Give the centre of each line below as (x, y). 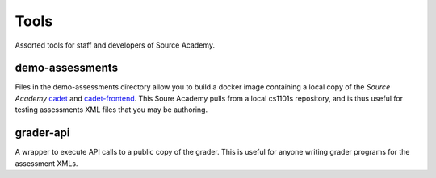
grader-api (42, 133)
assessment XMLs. (46, 163)
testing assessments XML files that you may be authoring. (111, 110)
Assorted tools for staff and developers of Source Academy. (115, 45)
